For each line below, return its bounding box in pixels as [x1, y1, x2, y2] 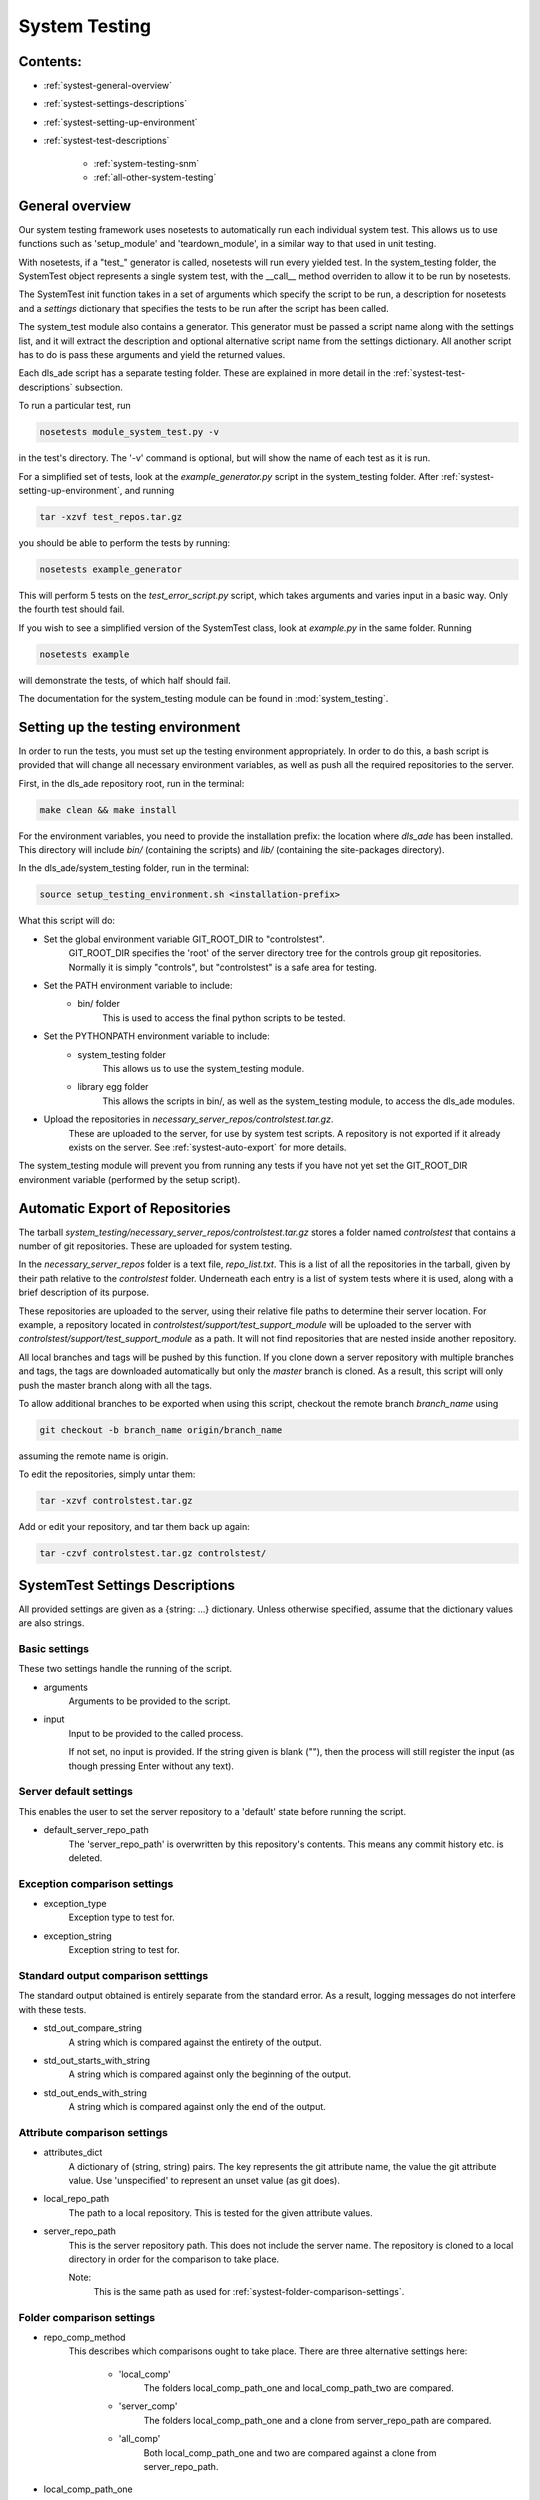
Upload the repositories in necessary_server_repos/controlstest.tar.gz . [43, 1113, 334, 1125]
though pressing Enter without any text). [68, 1760, 235, 1772]
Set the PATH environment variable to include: [43, 980, 234, 992]
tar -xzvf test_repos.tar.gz [39, 511, 183, 522]
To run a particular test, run [18, 400, 131, 412]
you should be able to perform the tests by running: [18, 536, 231, 549]
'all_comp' [118, 2433, 161, 2445]
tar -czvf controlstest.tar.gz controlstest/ [39, 1548, 267, 1559]
